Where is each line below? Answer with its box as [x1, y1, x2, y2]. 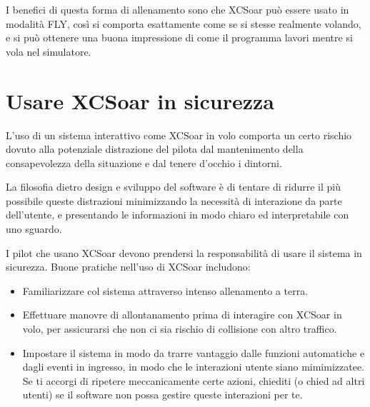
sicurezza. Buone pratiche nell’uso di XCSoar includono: [6, 259, 251, 274]
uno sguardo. [6, 221, 62, 236]
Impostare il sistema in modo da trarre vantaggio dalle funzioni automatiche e [22, 345, 365, 360]
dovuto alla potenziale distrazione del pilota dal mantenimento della [6, 141, 304, 156]
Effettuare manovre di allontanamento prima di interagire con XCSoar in [22, 307, 342, 322]
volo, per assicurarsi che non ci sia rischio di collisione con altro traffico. [22, 321, 337, 336]
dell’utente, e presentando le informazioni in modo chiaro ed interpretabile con [6, 207, 349, 222]
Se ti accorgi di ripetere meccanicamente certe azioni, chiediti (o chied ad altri [22, 373, 365, 388]
